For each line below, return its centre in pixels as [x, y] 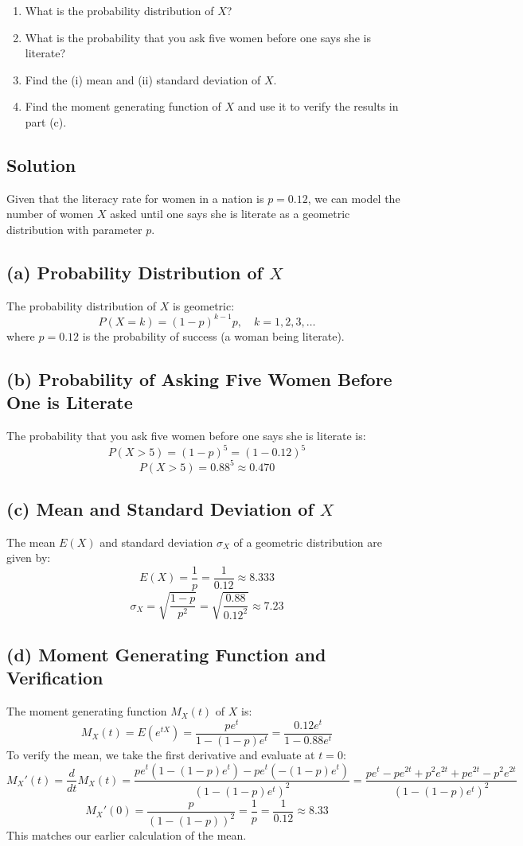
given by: [29, 558]
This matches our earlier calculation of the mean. [127, 835]
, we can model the [354, 198]
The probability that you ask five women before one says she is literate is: [186, 436]
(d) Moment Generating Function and [166, 655]
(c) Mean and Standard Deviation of [160, 509]
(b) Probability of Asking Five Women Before [199, 378]
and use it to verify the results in [318, 106]
